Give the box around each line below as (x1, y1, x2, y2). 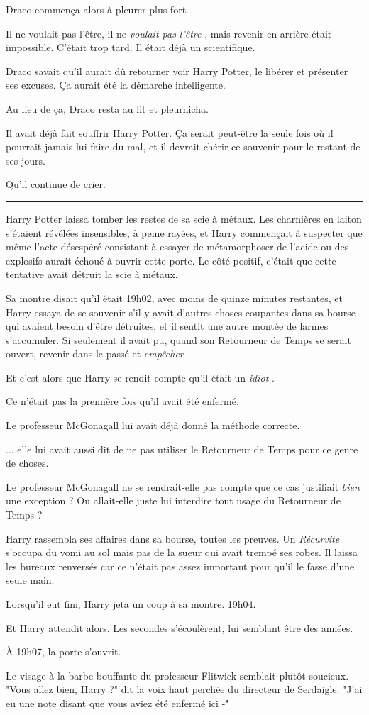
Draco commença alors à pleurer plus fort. (6, 2, 189, 16)
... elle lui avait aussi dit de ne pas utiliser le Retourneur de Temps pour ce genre (6, 441, 358, 456)
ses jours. (6, 153, 45, 167)
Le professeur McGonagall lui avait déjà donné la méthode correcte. (6, 418, 300, 433)
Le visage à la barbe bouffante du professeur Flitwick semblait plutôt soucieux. (6, 667, 349, 682)
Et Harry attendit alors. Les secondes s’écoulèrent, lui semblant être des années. (6, 620, 353, 635)
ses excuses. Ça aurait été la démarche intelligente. (6, 77, 226, 92)
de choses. (6, 455, 49, 470)
